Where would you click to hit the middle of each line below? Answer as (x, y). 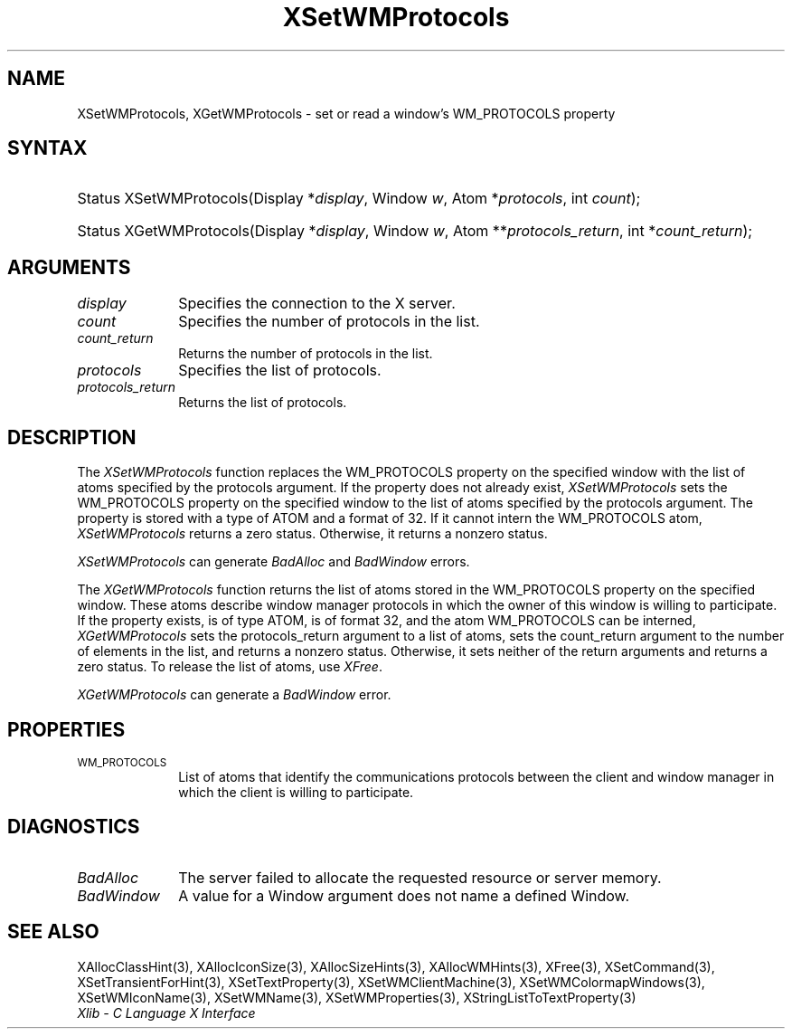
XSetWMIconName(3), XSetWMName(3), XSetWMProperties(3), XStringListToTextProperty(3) (357, 997)
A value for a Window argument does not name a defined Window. (404, 895)
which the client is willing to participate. (296, 792)
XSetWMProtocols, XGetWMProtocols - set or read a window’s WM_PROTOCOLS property (346, 113)
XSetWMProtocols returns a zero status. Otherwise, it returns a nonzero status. (312, 534)
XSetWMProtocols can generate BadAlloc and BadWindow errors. (273, 562)
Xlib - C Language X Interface (166, 1012)
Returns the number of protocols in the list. (306, 354)
